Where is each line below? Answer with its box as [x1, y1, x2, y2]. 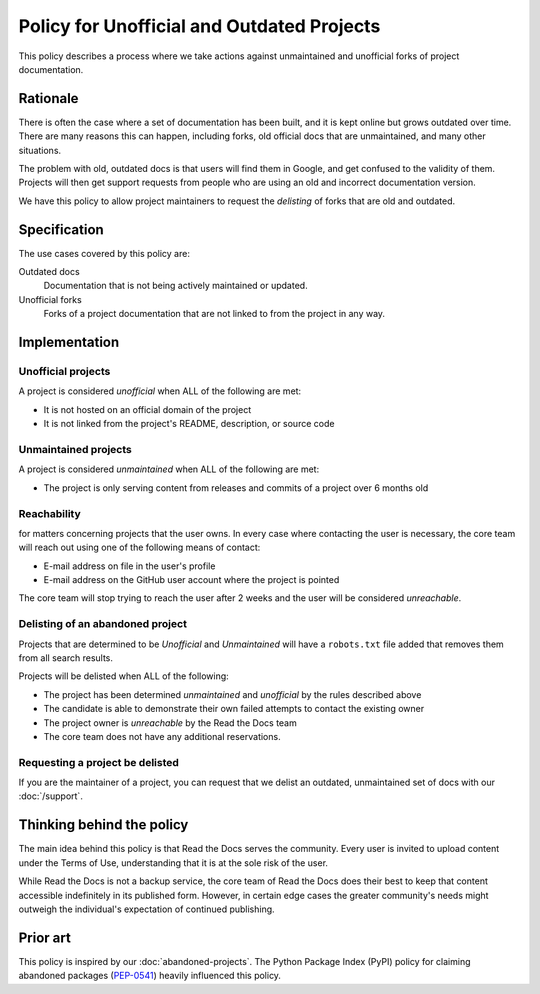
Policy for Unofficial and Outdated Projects [18, 15, 381, 37]
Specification [18, 221, 104, 238]
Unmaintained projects [18, 442, 132, 456]
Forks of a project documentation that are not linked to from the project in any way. [43, 308, 385, 320]
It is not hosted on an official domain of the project [43, 403, 252, 415]
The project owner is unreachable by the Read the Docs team [43, 716, 297, 729]
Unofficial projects [18, 365, 111, 379]
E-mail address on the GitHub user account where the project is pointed [43, 574, 340, 586]
